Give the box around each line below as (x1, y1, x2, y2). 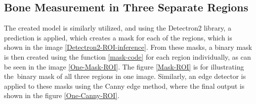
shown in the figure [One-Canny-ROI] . (4, 90, 120, 101)
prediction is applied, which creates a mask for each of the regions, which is (4, 32, 232, 42)
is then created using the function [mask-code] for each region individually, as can (4, 51, 251, 62)
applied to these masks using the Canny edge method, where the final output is (4, 80, 245, 91)
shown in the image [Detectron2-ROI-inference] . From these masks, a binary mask (4, 42, 252, 52)
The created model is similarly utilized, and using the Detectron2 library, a (4, 23, 231, 33)
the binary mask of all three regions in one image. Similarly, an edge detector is (4, 71, 246, 81)
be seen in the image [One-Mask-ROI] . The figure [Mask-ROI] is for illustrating (4, 61, 244, 71)
